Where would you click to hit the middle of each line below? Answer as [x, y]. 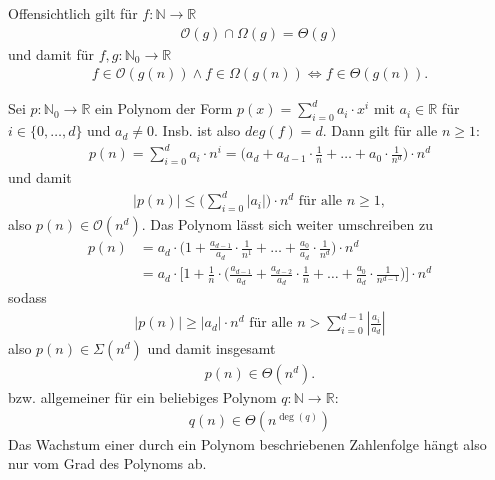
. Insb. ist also [197, 130]
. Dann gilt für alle [380, 130]
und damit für [51, 53]
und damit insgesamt [211, 348]
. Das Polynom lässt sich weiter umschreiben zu [287, 223]
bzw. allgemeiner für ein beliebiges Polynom [142, 397]
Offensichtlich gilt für [73, 13]
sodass [27, 297]
